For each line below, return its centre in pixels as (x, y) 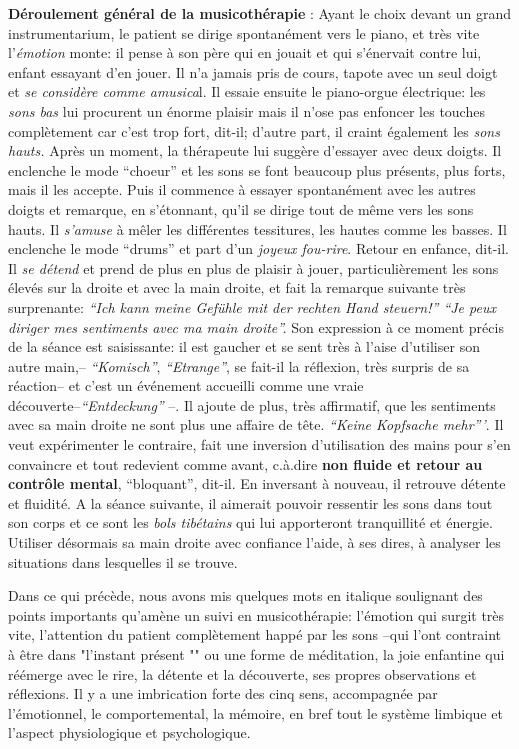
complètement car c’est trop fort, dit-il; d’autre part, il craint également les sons (254, 130)
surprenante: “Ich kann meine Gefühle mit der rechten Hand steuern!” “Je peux (252, 306)
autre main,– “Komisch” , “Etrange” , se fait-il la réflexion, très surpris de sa (239, 365)
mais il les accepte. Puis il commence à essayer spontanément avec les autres (242, 189)
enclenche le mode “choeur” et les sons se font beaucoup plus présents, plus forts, (257, 169)
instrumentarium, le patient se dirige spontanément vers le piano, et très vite (244, 32)
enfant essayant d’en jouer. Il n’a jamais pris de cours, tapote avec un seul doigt (253, 71)
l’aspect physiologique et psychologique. (129, 732)
